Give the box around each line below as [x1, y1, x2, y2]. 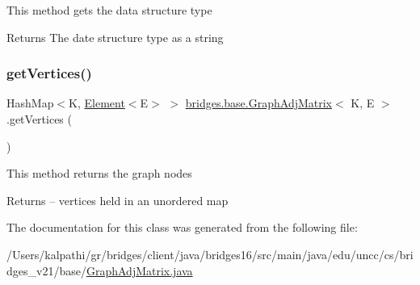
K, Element [69, 94, 125, 111]
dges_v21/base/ [6, 262, 86, 279]
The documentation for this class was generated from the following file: [6, 219, 358, 236]
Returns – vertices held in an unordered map [6, 191, 229, 208]
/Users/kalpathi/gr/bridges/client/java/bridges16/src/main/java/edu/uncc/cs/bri [6, 245, 414, 262]
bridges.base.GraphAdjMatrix [185, 94, 333, 111]
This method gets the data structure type [6, 2, 212, 18]
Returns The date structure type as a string [6, 28, 224, 45]
